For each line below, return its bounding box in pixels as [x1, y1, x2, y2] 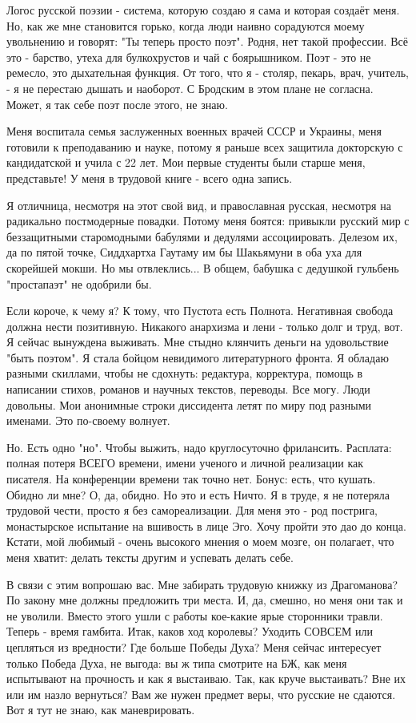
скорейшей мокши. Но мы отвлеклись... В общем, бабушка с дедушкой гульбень [6, 259, 399, 276]
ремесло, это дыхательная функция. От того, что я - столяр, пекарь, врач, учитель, [6, 64, 409, 81]
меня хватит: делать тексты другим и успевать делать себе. [6, 549, 294, 565]
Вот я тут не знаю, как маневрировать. [6, 701, 195, 718]
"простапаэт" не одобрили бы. [6, 275, 152, 292]
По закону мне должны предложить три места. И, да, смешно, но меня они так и [6, 592, 403, 608]
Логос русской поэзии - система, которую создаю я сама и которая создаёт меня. [6, 2, 400, 18]
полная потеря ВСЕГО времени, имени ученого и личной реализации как [6, 454, 364, 471]
